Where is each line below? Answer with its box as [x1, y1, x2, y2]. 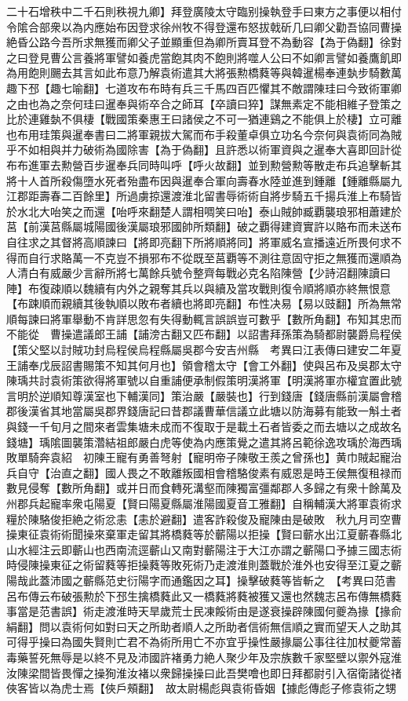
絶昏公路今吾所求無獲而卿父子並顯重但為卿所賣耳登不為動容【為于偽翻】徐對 [6, 34, 402, 50]
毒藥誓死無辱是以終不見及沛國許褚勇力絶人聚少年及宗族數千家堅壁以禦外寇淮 [6, 648, 402, 665]
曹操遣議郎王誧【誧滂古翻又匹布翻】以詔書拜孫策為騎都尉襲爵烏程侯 [49, 326, 402, 342]
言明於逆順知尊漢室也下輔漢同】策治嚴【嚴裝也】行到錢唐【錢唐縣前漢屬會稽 [6, 387, 402, 403]
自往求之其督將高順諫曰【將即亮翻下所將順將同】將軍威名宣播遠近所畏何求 [6, 233, 391, 250]
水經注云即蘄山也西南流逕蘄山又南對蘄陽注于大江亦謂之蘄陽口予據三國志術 [16, 541, 402, 557]
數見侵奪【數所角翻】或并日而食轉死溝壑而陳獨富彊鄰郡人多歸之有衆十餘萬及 [6, 480, 402, 496]
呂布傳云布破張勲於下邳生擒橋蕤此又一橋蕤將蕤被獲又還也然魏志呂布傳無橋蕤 [6, 587, 402, 604]
